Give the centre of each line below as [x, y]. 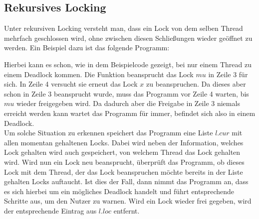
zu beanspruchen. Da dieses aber [196, 84]
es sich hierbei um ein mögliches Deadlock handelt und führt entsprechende [119, 191]
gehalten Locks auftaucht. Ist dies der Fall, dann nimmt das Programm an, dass [126, 181]
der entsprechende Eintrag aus [50, 210]
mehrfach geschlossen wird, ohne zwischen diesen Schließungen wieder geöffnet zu [128, 38]
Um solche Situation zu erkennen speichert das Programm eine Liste [109, 133]
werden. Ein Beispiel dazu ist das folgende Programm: [87, 48]
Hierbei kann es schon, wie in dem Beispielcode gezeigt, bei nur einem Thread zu [128, 64]
